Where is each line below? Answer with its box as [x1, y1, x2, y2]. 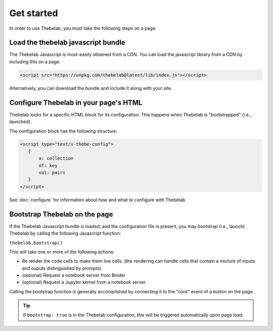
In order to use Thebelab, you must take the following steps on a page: [9, 25, 157, 31]
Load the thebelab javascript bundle [9, 38, 126, 47]
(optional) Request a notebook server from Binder [22, 272, 126, 279]
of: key [38, 162, 58, 169]
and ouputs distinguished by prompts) [22, 265, 102, 271]
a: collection [38, 155, 74, 161]
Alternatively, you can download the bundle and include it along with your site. [9, 85, 172, 91]
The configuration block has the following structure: [9, 128, 117, 134]
